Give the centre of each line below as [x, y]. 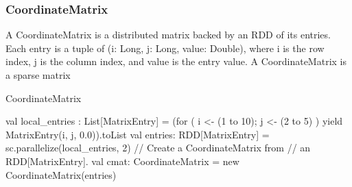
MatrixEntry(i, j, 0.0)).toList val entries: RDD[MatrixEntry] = [138, 134]
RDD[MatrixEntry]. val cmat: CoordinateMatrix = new [122, 161]
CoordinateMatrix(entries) [61, 174]
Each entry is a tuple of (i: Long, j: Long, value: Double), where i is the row [165, 48]
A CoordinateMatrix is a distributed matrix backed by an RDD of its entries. [168, 35]
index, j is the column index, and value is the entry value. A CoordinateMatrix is [176, 61]
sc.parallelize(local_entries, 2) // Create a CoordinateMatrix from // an [158, 148]
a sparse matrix [38, 75]
